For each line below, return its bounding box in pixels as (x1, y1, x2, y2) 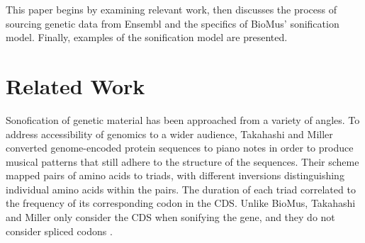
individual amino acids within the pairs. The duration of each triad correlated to (6, 181, 356, 196)
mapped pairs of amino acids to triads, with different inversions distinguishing (6, 168, 344, 183)
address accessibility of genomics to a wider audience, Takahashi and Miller (6, 126, 333, 141)
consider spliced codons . (6, 223, 113, 238)
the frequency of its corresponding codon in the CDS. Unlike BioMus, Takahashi (6, 196, 356, 210)
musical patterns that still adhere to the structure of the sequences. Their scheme (6, 154, 359, 169)
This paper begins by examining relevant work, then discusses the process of (6, 2, 337, 16)
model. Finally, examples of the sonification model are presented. (6, 30, 288, 45)
